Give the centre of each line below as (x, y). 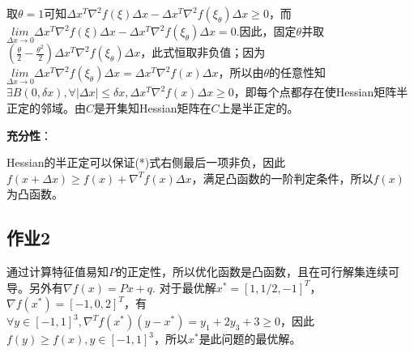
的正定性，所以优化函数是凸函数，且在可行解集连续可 (258, 272)
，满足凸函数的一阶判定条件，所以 (282, 178)
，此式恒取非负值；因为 (203, 52)
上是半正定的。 (259, 108)
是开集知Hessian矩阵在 (153, 108)
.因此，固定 (266, 31)
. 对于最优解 (184, 287)
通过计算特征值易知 (58, 272)
